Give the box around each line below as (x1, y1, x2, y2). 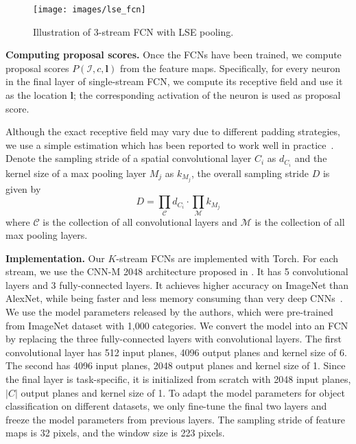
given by (5, 181, 41, 196)
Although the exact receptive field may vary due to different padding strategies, (5, 124, 340, 139)
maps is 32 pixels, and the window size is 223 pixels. (5, 425, 225, 440)
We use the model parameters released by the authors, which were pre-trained (5, 305, 333, 319)
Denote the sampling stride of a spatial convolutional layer (5, 151, 252, 165)
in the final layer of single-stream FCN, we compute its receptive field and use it (5, 74, 343, 89)
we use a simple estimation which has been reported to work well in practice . (5, 137, 334, 152)
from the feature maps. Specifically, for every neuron (119, 60, 341, 75)
